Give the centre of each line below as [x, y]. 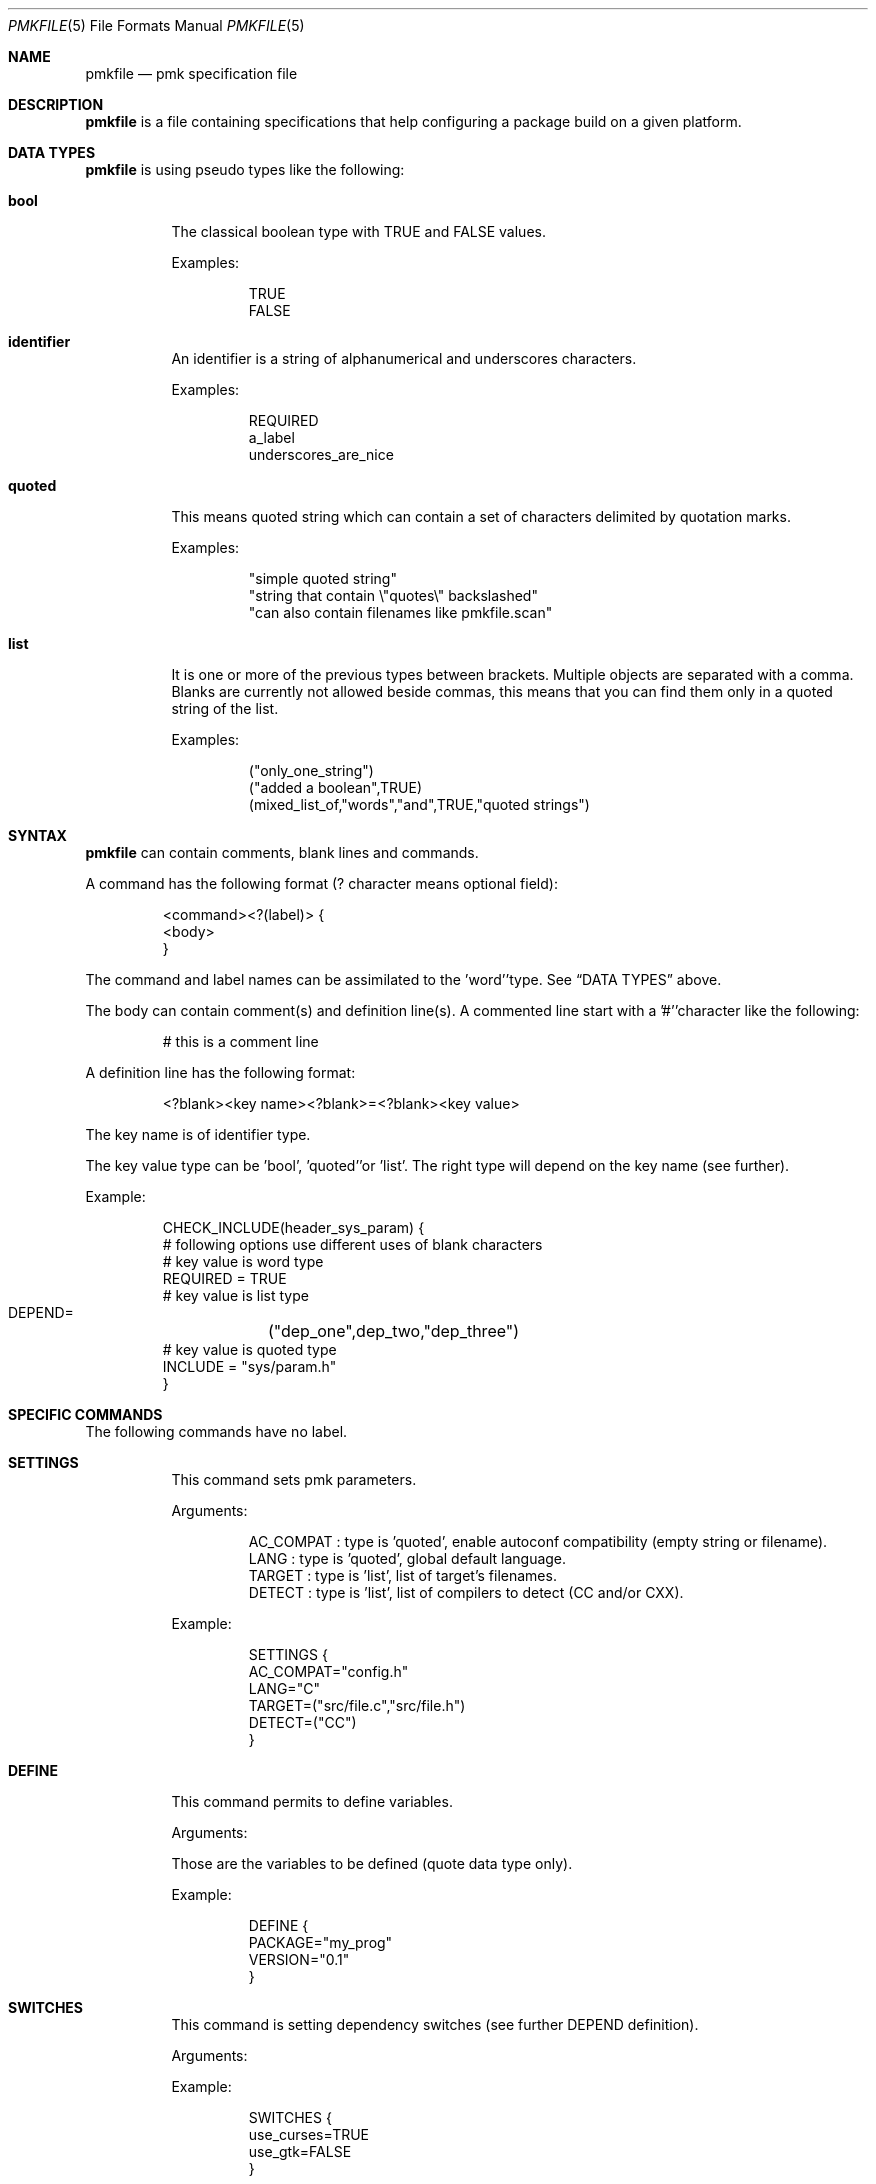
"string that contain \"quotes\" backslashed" [393, 595]
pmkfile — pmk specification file [191, 73]
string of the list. [225, 708]
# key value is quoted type [249, 1349]
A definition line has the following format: [220, 1072]
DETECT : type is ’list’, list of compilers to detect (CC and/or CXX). [466, 1592]
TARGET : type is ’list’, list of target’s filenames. [402, 1575]
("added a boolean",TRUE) [335, 787]
